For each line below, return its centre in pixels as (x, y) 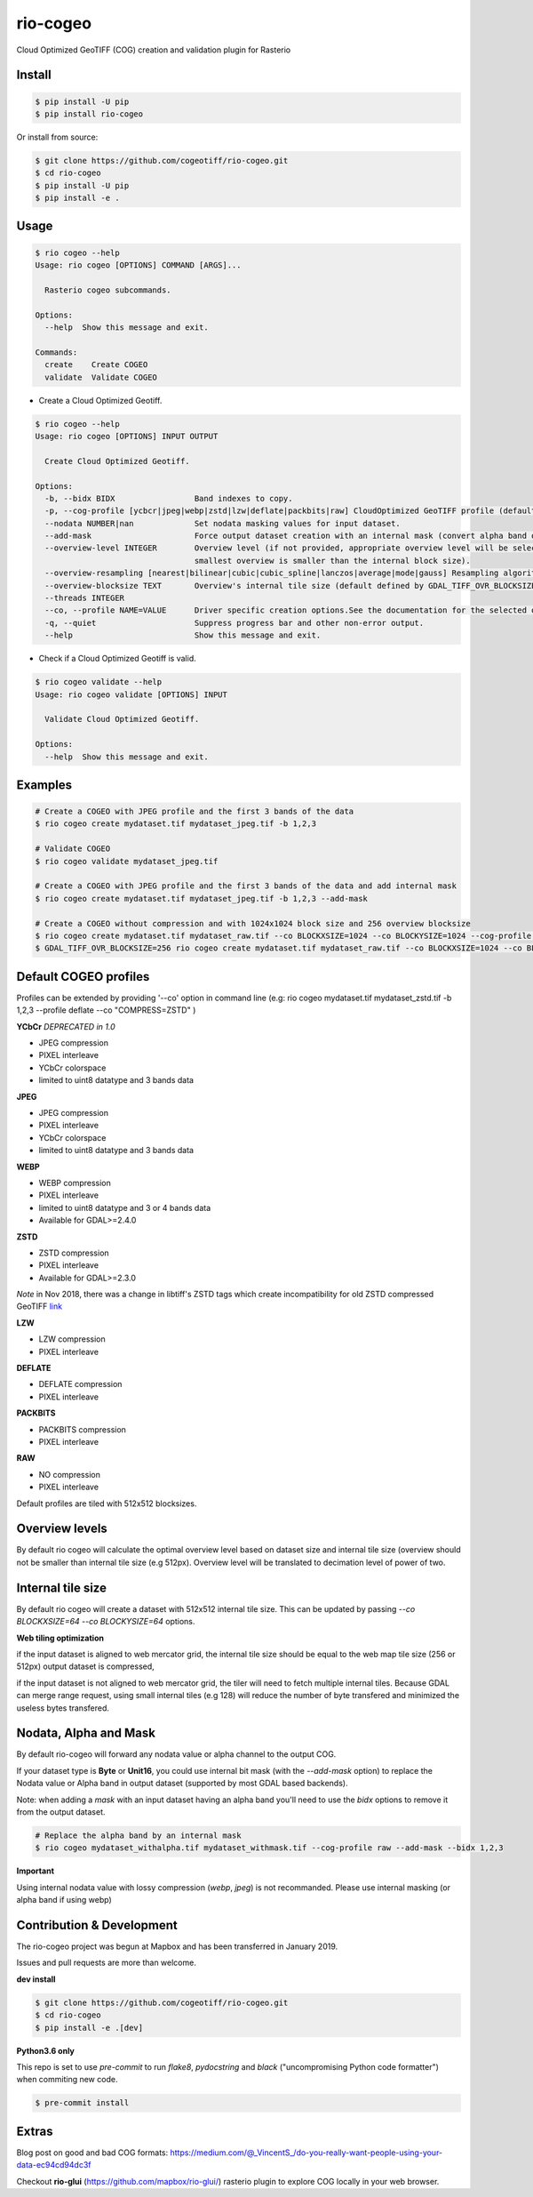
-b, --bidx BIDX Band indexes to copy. (169, 498)
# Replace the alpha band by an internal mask (138, 1835)
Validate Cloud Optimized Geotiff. (122, 719)
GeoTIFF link (39, 1306)
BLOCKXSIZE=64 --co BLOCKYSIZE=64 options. (106, 1622)
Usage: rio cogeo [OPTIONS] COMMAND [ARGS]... (138, 265)
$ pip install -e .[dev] (89, 2028)
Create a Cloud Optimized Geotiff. (100, 400)
